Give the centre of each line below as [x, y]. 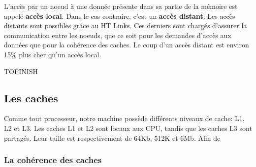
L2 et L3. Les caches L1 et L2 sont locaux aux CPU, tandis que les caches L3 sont [128, 128]
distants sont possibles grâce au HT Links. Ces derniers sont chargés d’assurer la [126, 25]
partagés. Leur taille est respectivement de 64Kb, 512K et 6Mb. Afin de [112, 138]
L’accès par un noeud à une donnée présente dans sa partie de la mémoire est [121, 6]
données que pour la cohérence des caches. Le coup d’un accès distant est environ [127, 45]
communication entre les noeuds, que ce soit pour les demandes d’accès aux [118, 35]
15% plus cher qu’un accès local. [53, 54]
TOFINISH [21, 71]
